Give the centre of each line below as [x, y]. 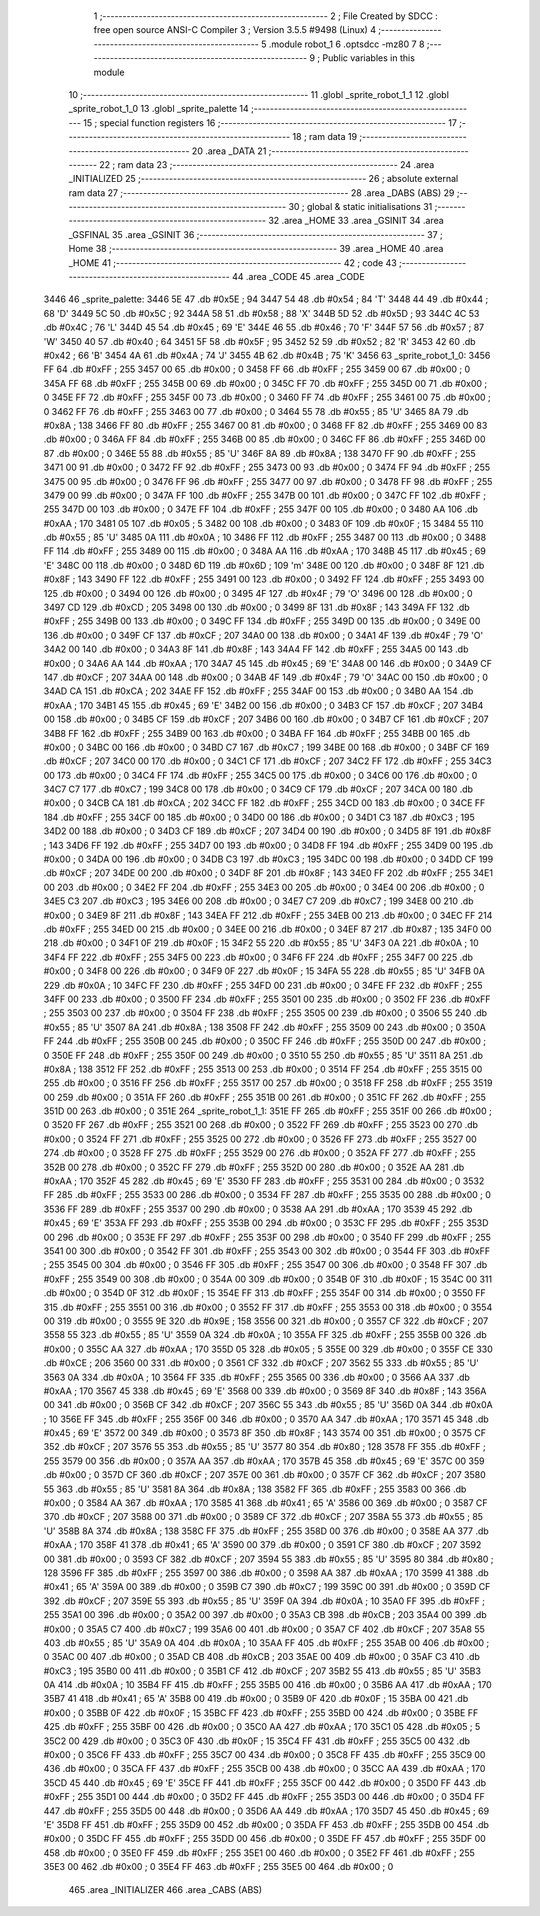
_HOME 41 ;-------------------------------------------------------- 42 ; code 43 [232, 262]
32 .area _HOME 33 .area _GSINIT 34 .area [356, 221]
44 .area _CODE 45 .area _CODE [298, 277]
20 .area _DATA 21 [229, 151]
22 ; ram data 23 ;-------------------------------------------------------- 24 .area [267, 164]
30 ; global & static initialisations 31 [360, 207]
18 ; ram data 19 [325, 137]
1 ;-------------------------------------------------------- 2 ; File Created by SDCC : [266, 16]
